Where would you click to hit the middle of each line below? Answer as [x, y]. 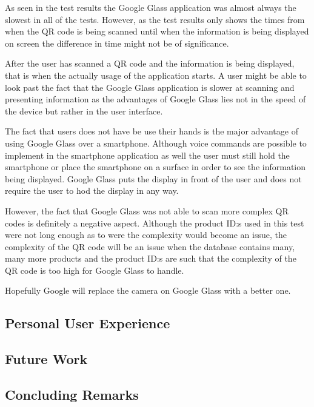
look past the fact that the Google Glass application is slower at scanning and [150, 87]
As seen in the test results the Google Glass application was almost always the [151, 7]
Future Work [46, 359]
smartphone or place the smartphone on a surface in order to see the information [155, 167]
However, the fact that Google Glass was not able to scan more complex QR [147, 210]
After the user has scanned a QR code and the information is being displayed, [150, 63]
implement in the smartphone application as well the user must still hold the [147, 155]
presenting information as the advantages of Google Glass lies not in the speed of [155, 99]
